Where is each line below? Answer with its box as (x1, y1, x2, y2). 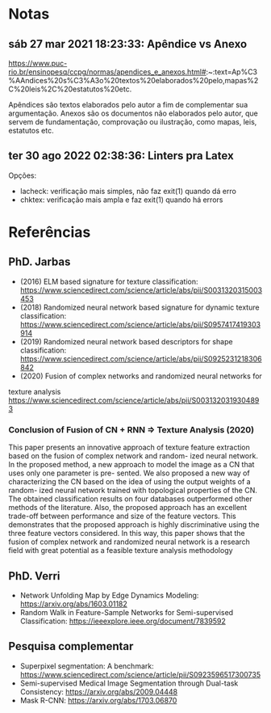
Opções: (8, 171, 37, 180)
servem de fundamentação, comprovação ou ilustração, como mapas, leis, (8, 117, 257, 126)
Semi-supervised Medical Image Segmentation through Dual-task (19, 678, 239, 688)
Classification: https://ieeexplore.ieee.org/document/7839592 (19, 616, 226, 626)
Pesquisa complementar (8, 639, 134, 653)
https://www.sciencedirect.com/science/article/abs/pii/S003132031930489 (8, 395, 260, 405)
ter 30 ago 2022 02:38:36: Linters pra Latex (8, 149, 234, 162)
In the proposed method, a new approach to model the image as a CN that (8, 460, 255, 470)
